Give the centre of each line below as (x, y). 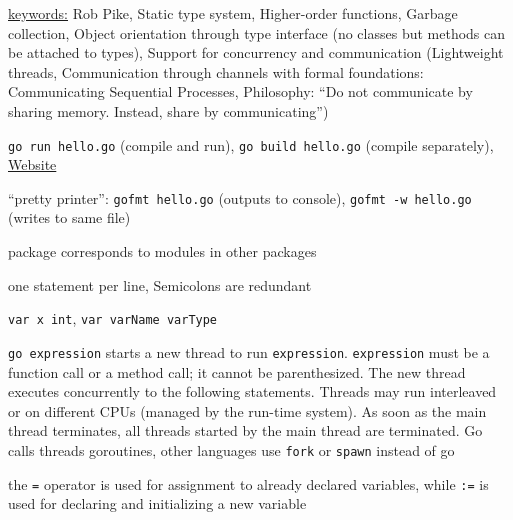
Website (32, 164)
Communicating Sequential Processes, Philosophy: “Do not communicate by (240, 91)
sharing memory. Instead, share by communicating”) (168, 110)
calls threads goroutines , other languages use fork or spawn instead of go (231, 449)
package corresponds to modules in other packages (162, 251)
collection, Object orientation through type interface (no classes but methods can (257, 32)
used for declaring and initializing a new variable (157, 503)
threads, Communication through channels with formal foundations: (216, 71)
